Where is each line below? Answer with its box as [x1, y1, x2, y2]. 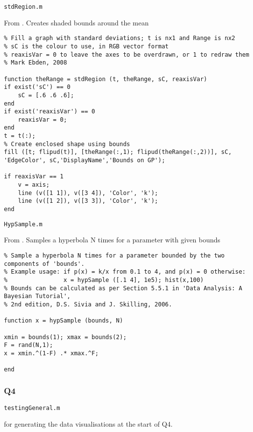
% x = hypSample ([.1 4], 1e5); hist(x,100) [4, 276, 204, 283]
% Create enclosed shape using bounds [4, 140, 130, 148]
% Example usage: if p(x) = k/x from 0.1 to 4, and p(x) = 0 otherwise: [4, 268, 246, 276]
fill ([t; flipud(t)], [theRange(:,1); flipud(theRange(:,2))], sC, [4, 149, 232, 156]
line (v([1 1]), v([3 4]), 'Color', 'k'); [18, 189, 158, 196]
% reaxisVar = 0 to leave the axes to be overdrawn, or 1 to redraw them [4, 51, 250, 58]
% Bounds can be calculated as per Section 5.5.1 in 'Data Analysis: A [4, 284, 242, 292]
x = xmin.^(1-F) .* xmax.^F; [4, 349, 99, 357]
